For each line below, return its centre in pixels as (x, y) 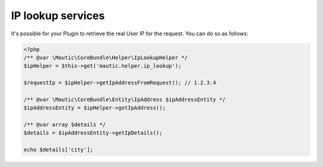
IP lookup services (58, 16)
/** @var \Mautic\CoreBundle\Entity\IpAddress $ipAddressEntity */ (125, 99)
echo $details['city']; (59, 150)
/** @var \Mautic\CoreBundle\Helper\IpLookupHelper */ (106, 57)
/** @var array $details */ (65, 125)
